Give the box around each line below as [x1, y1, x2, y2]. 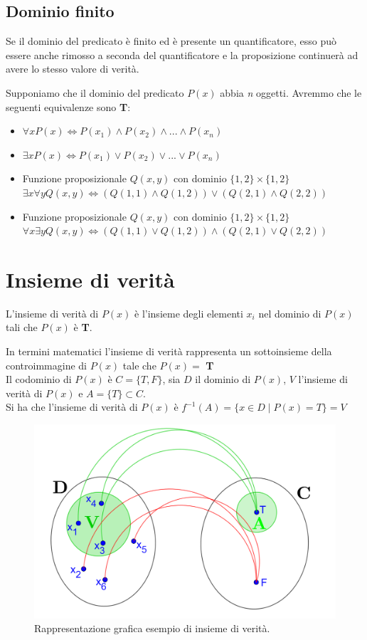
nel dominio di [258, 305, 321, 320]
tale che [122, 357, 156, 372]
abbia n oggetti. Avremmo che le [220, 85, 362, 100]
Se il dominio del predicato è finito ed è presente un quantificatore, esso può [6, 33, 337, 48]
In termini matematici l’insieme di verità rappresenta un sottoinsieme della [6, 344, 332, 359]
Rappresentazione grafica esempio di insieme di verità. [34, 621, 270, 636]
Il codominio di [6, 372, 72, 387]
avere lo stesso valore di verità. [6, 61, 139, 76]
